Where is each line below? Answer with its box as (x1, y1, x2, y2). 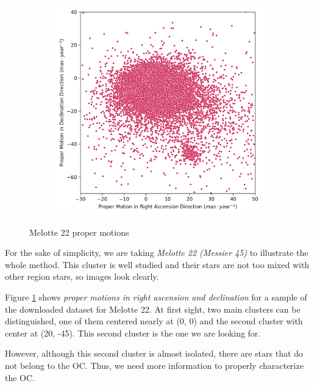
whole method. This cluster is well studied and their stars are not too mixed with (5, 258, 310, 271)
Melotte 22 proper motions (29, 225, 129, 238)
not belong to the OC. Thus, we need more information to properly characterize (5, 359, 304, 371)
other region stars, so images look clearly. (5, 270, 159, 283)
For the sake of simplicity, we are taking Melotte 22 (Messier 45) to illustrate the (5, 246, 309, 259)
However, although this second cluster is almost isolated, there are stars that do (5, 347, 303, 360)
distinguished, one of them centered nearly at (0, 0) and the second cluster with (5, 315, 303, 327)
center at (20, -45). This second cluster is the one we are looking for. (5, 326, 261, 339)
